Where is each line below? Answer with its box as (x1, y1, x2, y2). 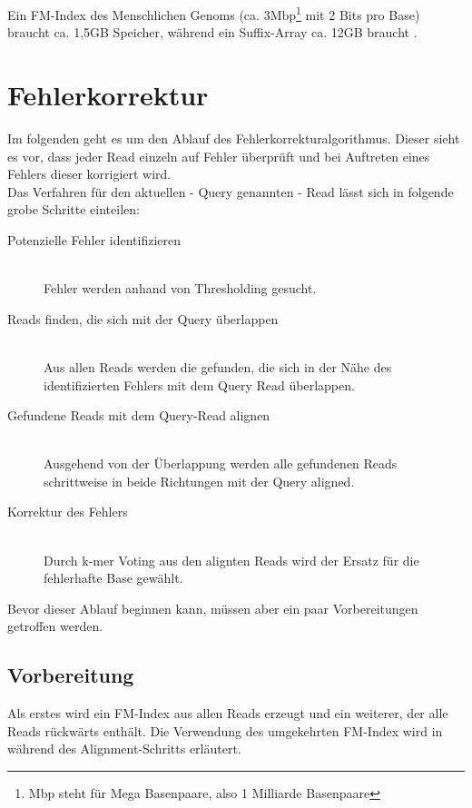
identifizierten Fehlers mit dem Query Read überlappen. (44, 375, 355, 394)
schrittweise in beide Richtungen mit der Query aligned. (44, 471, 355, 490)
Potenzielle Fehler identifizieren (7, 230, 182, 249)
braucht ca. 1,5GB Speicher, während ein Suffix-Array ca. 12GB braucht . (7, 23, 418, 42)
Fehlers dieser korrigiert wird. (7, 164, 172, 183)
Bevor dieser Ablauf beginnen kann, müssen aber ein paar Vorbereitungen (7, 598, 418, 617)
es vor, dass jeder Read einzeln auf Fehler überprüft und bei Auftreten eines (7, 146, 430, 165)
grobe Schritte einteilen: (7, 200, 140, 219)
